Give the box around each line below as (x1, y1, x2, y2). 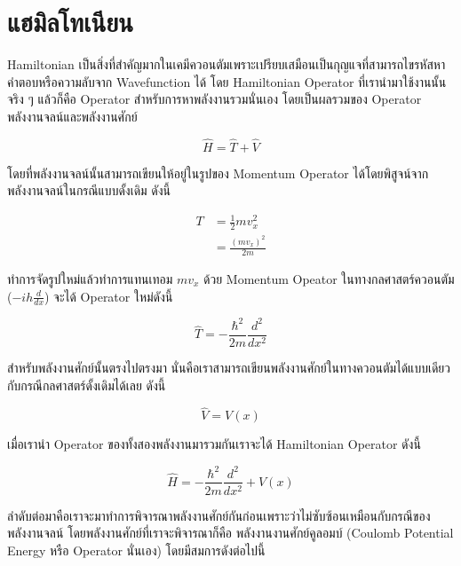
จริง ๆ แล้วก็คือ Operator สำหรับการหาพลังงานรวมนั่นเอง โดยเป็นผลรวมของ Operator (7, 90, 422, 108)
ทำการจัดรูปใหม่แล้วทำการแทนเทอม (7, 270, 173, 288)
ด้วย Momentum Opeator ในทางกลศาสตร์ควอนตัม (203, 270, 455, 288)
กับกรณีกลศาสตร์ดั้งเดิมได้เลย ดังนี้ (7, 375, 166, 394)
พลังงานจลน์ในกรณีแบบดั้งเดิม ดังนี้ (7, 181, 171, 200)
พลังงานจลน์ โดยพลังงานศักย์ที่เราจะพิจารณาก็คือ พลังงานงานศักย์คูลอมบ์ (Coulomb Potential (7, 523, 454, 542)
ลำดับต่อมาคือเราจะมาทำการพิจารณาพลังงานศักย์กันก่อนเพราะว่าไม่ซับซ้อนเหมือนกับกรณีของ (7, 506, 431, 524)
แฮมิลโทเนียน (7, 4, 133, 40)
